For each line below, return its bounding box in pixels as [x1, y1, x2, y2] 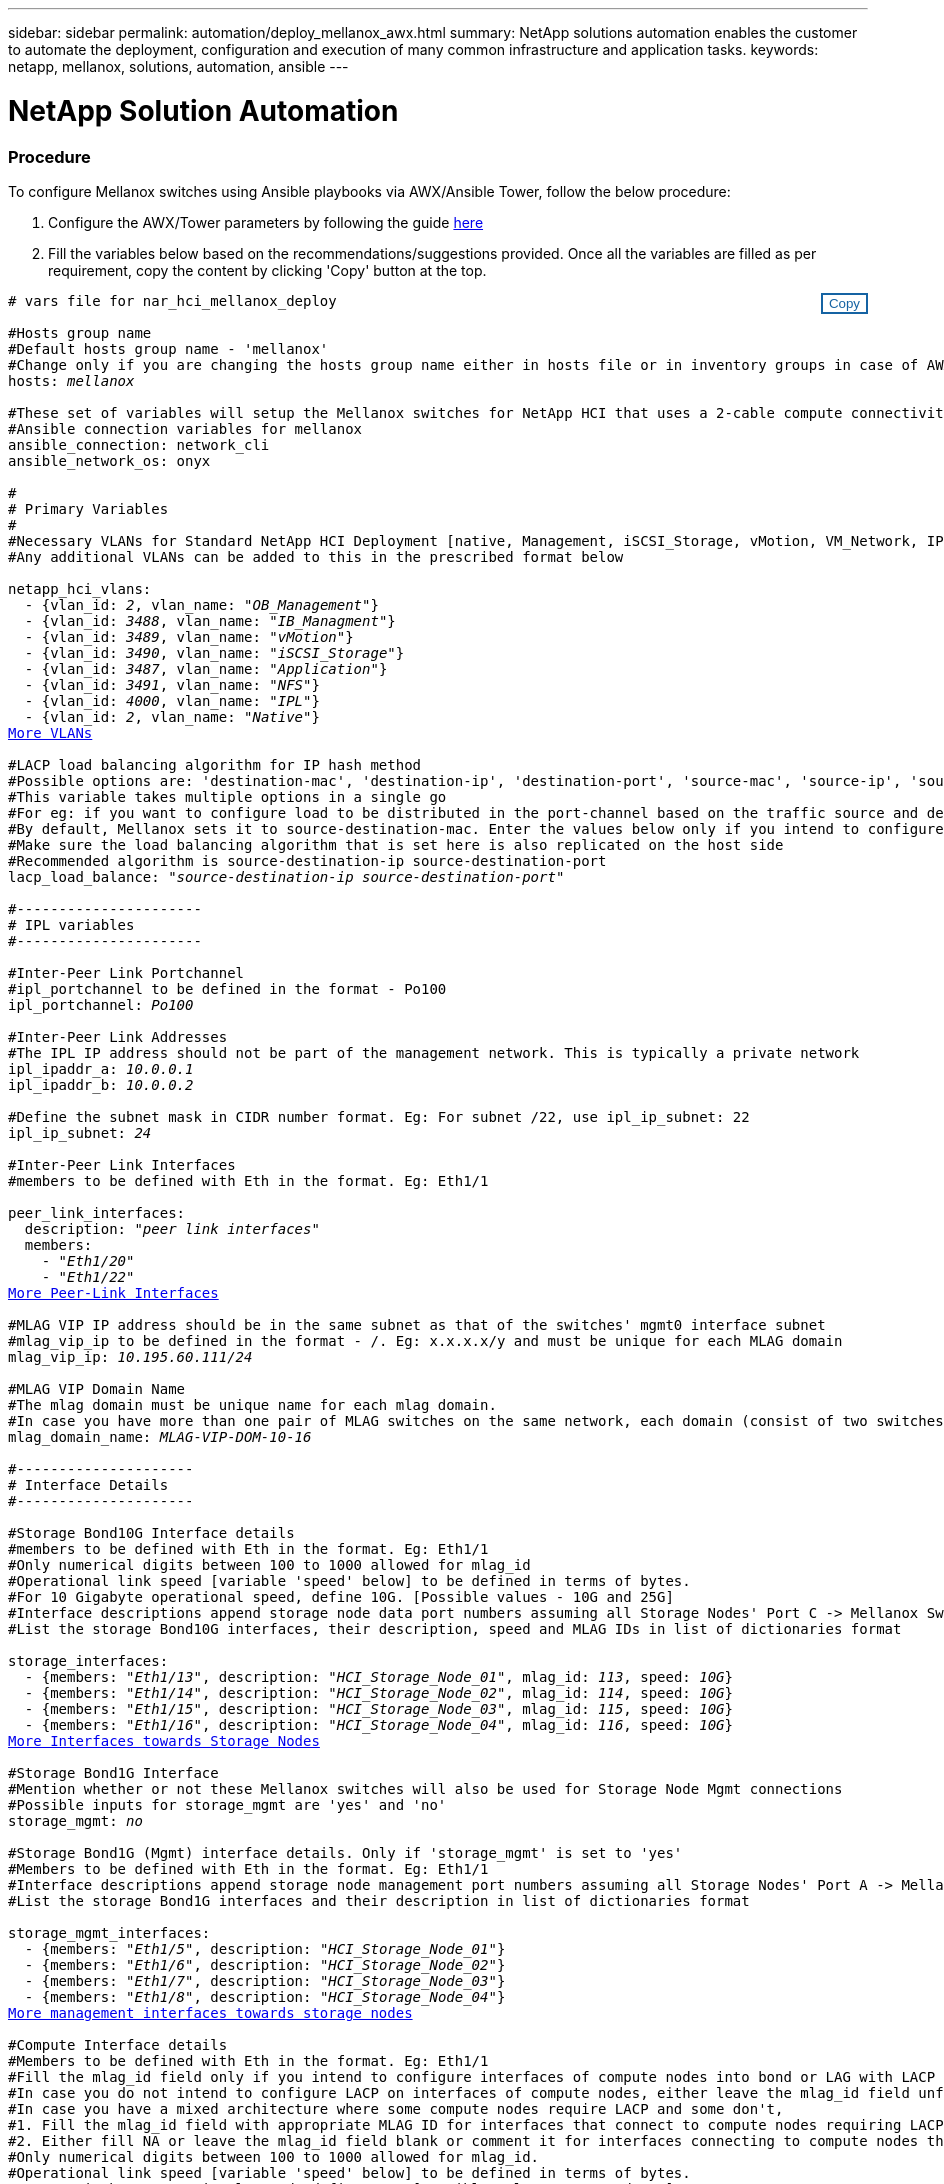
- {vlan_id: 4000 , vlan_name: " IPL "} [24, 692, 320, 709]
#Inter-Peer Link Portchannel [8, 964, 245, 981]
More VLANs [8, 724, 93, 741]
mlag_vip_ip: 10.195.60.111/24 [8, 1348, 253, 1365]
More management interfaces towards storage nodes [8, 2004, 413, 2021]
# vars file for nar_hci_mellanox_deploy [8, 292, 337, 309]
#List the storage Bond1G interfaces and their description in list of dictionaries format [8, 1892, 750, 1909]
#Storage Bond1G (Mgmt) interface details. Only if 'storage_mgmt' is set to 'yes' [8, 1844, 683, 1861]
